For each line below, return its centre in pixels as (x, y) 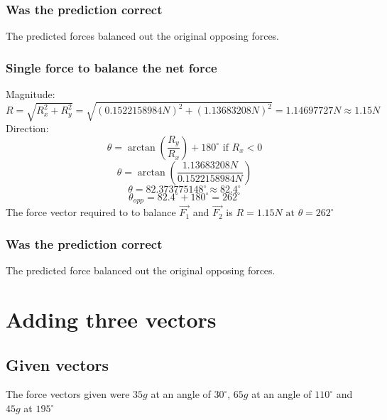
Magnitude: (31, 94)
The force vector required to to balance (91, 212)
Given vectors (58, 364)
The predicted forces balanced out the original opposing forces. (143, 36)
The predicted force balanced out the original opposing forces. (141, 270)
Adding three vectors (111, 319)
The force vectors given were (68, 394)
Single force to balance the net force (111, 67)
